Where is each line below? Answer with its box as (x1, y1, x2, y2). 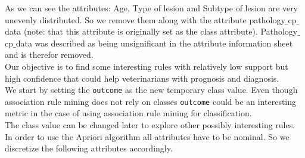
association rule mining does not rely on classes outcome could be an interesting (5, 95, 297, 107)
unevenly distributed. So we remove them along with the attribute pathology (5, 13, 285, 26)
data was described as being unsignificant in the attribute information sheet (15, 36, 293, 49)
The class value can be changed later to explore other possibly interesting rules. (5, 119, 295, 131)
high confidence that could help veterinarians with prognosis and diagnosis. (5, 72, 279, 84)
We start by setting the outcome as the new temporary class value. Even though (5, 83, 298, 96)
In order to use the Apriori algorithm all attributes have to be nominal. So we (5, 130, 290, 142)
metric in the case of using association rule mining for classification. (5, 107, 252, 119)
